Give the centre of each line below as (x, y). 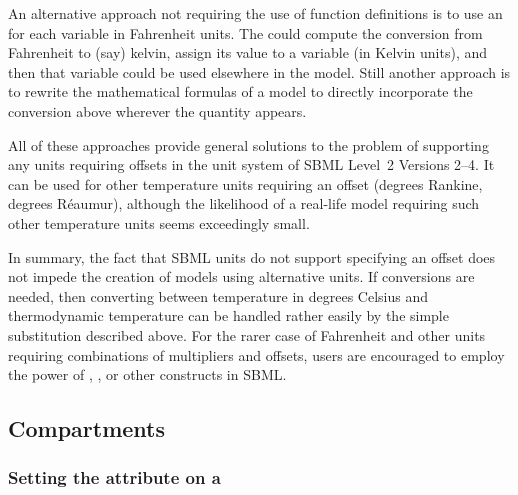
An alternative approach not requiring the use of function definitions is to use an (255, 13)
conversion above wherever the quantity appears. (157, 110)
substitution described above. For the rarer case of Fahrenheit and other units (247, 334)
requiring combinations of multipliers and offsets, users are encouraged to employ (256, 354)
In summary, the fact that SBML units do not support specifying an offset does (252, 256)
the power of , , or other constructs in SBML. (147, 374)
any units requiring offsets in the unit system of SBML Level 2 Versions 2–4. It (251, 164)
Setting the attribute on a (114, 477)
